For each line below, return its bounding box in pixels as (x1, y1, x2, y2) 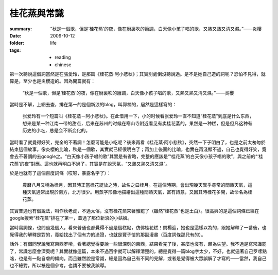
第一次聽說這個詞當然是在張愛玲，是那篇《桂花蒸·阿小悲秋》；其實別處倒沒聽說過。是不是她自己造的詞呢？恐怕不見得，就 (9, 71, 266, 77)
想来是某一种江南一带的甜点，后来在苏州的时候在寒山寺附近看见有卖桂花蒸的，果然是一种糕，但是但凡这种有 (22, 120, 252, 126)
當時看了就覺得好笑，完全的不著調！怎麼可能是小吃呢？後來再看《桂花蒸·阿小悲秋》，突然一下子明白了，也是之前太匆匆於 (9, 139, 266, 145)
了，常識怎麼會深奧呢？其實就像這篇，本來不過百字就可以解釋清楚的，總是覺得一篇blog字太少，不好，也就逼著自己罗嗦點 (9, 248, 267, 254)
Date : (9, 32, 22, 38)
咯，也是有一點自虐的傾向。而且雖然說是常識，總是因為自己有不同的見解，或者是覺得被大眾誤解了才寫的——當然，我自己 (9, 256, 267, 262)
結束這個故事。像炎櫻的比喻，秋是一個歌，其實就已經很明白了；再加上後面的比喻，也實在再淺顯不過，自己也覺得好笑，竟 (9, 146, 267, 152)
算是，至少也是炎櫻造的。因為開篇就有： (9, 78, 95, 84)
